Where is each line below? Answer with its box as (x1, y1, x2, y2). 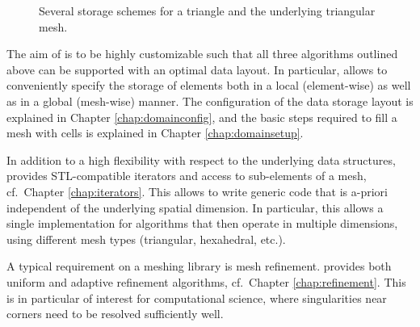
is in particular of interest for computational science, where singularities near (6, 289, 387, 306)
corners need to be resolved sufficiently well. (6, 305, 224, 322)
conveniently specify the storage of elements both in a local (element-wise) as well (6, 77, 411, 94)
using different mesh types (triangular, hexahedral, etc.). (6, 230, 286, 247)
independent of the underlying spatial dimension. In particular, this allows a (6, 199, 384, 216)
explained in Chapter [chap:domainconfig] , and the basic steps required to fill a (6, 108, 397, 125)
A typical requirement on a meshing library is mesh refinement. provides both (6, 258, 392, 275)
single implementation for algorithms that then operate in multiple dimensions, (6, 215, 398, 232)
